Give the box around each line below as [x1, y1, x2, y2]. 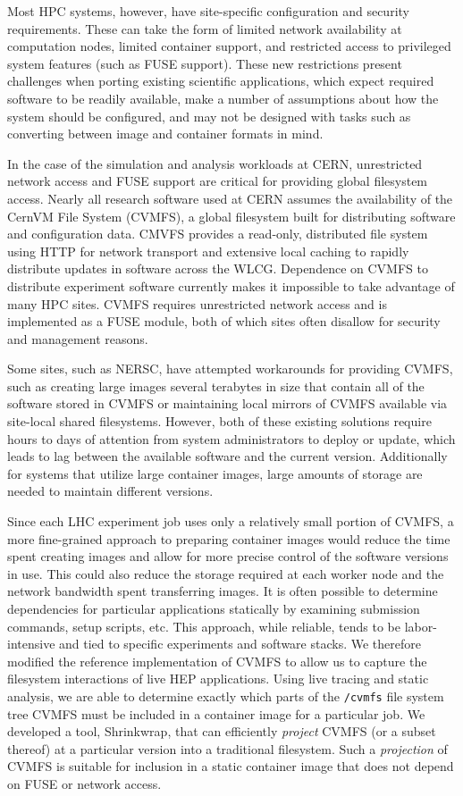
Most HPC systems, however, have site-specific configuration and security [7, 2, 409, 20]
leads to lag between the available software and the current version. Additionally [7, 447, 448, 465]
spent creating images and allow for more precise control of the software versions [7, 547, 449, 566]
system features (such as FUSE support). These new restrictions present [7, 54, 402, 72]
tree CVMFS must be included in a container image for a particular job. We [7, 704, 425, 723]
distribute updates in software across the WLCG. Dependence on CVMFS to [7, 259, 428, 278]
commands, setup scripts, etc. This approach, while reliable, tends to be [7, 616, 401, 635]
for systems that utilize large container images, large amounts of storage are [7, 464, 423, 482]
